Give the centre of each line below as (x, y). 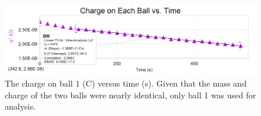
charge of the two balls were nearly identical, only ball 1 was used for (130, 95)
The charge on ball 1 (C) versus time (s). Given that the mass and (126, 83)
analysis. (20, 106)
